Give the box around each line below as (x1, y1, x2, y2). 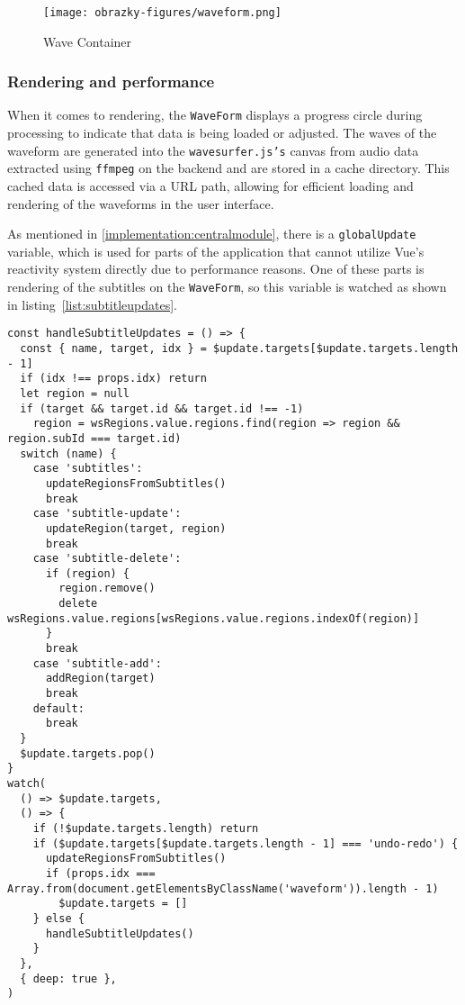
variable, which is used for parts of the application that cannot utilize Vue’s (7, 241, 425, 260)
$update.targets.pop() (20, 747, 156, 760)
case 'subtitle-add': (32, 656, 162, 670)
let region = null (20, 386, 130, 400)
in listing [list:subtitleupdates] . (7, 294, 177, 313)
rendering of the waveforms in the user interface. (7, 194, 274, 213)
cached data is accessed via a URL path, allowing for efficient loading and (7, 177, 414, 195)
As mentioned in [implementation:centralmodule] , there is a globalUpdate (7, 224, 416, 243)
